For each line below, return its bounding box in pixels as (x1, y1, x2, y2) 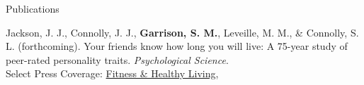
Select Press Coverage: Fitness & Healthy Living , (6, 66, 219, 81)
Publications (6, 1, 59, 15)
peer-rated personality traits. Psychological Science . (6, 52, 229, 67)
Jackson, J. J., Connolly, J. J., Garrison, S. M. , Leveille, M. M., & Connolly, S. (6, 25, 359, 39)
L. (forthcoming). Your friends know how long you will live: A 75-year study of (6, 39, 348, 53)
